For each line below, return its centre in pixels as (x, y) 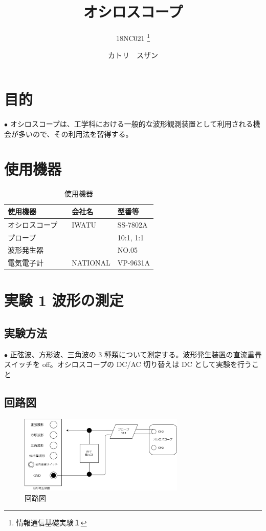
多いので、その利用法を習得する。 (75, 134)
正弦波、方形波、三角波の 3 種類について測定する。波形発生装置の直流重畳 (136, 354)
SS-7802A (132, 224)
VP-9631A (134, 263)
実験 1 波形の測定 (64, 300)
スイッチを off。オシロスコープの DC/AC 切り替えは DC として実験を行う (128, 364)
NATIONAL (91, 263)
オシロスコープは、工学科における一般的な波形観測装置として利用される (131, 123)
